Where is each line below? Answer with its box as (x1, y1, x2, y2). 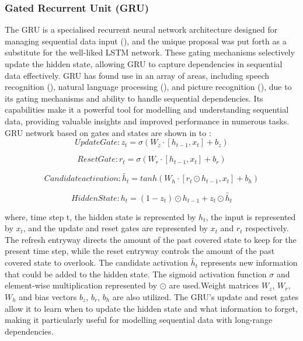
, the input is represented (206, 210, 296, 222)
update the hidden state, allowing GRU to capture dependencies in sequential (5, 58, 283, 69)
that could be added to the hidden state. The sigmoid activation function (5, 267, 267, 280)
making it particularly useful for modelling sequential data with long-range (5, 314, 273, 326)
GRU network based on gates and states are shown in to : (5, 126, 211, 138)
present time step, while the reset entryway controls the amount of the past (5, 245, 275, 257)
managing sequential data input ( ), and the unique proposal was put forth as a (5, 34, 287, 47)
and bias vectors (19, 290, 77, 302)
